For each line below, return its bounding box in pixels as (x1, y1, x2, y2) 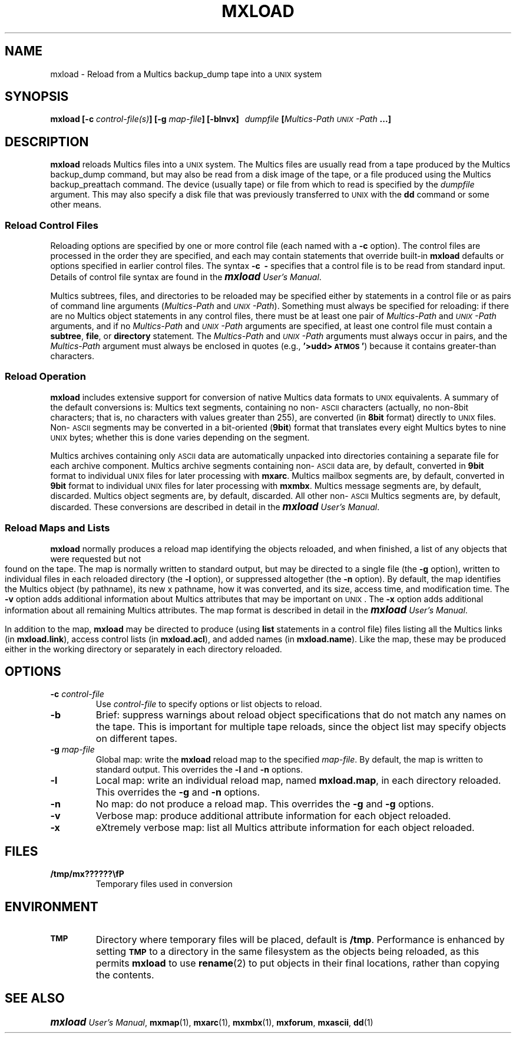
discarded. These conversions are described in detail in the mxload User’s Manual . (50, 500, 380, 513)
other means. (50, 199, 102, 210)
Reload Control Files (5, 219, 98, 231)
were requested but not (50, 553, 141, 564)
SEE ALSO (5, 991, 65, 1006)
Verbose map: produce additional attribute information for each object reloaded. (95, 810, 451, 822)
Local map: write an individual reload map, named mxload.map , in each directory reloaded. (95, 774, 501, 787)
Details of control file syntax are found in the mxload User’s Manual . (50, 271, 322, 283)
